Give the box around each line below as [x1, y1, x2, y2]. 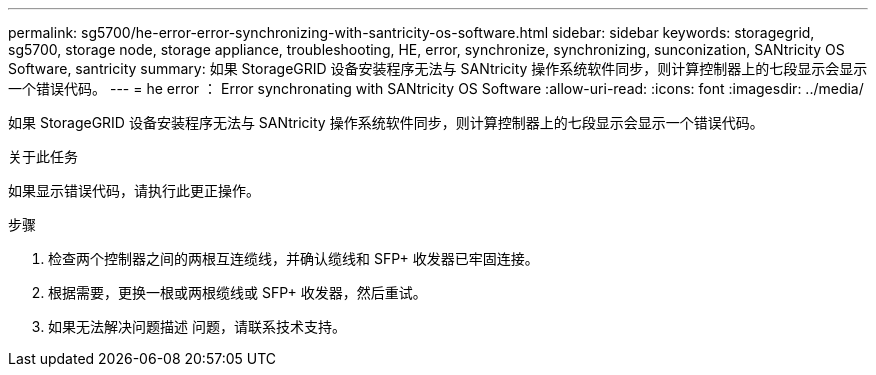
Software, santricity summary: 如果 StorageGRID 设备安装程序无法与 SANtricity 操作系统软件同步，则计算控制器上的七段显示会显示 [8, 60, 868, 77]
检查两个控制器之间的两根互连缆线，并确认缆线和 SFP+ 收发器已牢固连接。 [48, 250, 539, 267]
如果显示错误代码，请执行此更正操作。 [8, 182, 260, 199]
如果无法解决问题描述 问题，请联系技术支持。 [48, 318, 346, 335]
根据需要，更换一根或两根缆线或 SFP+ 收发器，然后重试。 [48, 284, 427, 301]
